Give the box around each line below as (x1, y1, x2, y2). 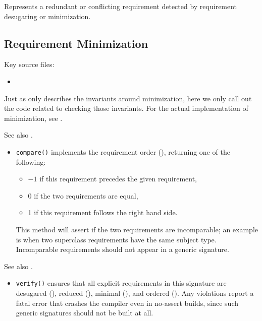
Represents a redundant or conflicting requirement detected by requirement (4, 1, 237, 11)
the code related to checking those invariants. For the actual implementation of (4, 103, 248, 113)
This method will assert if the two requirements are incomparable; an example (16, 224, 258, 234)
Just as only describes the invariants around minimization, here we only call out (4, 93, 252, 103)
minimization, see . (4, 112, 63, 123)
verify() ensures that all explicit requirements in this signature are (16, 278, 227, 288)
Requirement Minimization (4, 35, 148, 51)
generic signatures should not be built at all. (16, 307, 153, 318)
